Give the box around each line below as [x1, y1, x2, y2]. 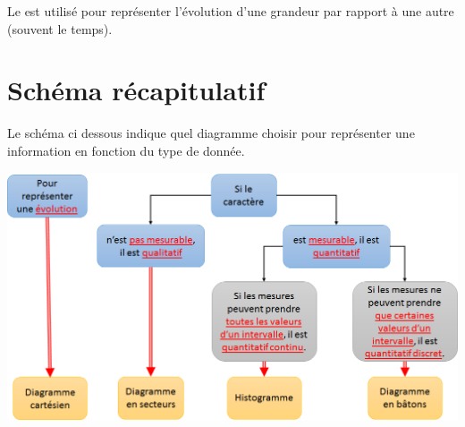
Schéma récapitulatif [7, 72, 266, 108]
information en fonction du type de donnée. [7, 141, 245, 159]
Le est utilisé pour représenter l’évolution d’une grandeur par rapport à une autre [7, 2, 454, 20]
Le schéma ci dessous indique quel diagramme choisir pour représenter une [7, 124, 415, 142]
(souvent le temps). [7, 19, 113, 38]
